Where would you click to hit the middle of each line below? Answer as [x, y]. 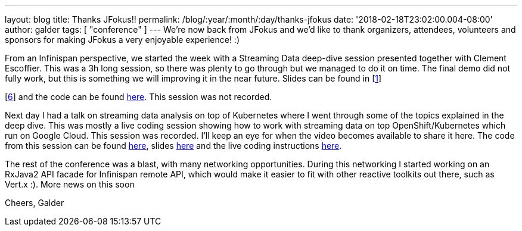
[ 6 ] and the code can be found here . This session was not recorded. [139, 97]
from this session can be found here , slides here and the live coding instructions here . [173, 146]
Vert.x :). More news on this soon [70, 184]
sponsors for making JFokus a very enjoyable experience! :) [122, 40]
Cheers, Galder [35, 203]
